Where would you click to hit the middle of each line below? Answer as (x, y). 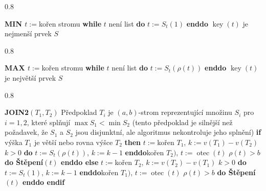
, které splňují (49, 122)
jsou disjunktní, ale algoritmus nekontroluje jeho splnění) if (168, 132)
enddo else (80, 162)
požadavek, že (26, 132)
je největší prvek (30, 77)
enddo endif (43, 182)
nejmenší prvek (28, 33)
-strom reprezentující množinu (185, 112)
